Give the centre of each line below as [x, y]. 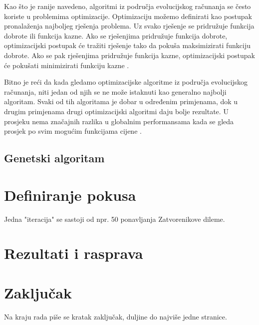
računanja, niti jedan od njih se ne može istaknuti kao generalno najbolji [115, 91]
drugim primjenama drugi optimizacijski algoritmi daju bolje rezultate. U [116, 111]
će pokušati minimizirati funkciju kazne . [67, 65]
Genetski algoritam [54, 158]
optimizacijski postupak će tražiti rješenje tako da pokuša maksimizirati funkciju [128, 45]
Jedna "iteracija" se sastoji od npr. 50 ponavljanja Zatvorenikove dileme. [115, 219]
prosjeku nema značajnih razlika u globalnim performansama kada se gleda [119, 121]
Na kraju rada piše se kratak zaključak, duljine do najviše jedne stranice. [116, 316]
